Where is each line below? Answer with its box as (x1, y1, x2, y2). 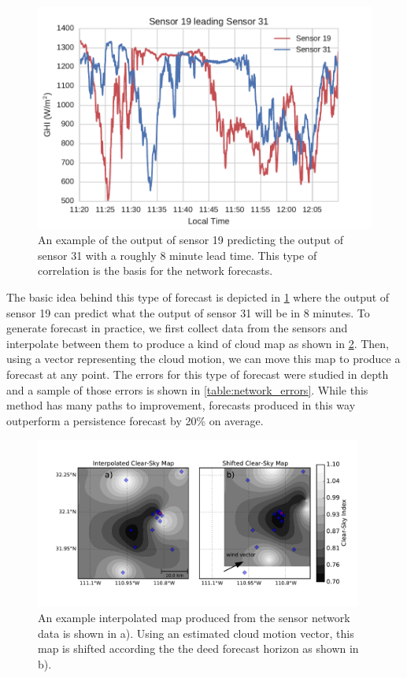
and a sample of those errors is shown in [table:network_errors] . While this (6, 381, 368, 398)
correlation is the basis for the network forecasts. (38, 262, 273, 279)
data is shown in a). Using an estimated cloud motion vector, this (38, 624, 354, 641)
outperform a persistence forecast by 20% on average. (6, 412, 264, 428)
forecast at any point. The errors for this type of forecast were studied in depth (6, 366, 389, 382)
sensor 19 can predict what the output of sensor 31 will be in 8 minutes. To (6, 304, 370, 320)
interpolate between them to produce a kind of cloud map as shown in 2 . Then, (6, 335, 389, 351)
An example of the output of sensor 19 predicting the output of (38, 232, 343, 248)
